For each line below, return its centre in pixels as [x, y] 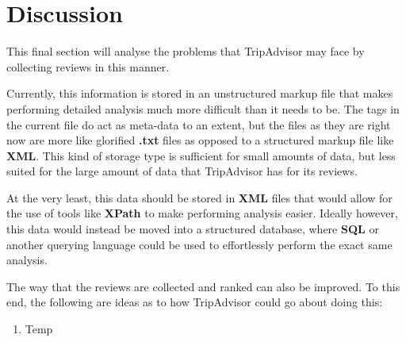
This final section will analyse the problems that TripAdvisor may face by [186, 51]
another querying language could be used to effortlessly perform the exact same [199, 244]
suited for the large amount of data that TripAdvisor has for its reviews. [182, 171]
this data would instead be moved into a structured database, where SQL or [193, 229]
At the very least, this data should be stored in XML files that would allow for [199, 197]
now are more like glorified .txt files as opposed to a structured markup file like [200, 140]
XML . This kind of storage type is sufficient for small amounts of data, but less [201, 155]
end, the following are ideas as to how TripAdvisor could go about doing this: [195, 302]
